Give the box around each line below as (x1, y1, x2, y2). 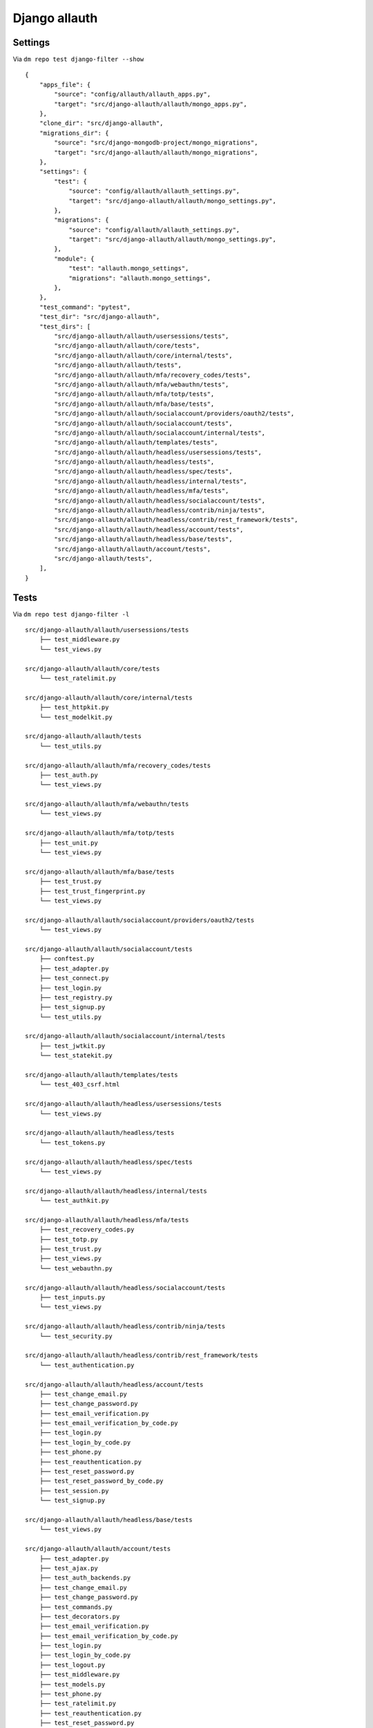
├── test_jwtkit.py (39, 1042, 106, 1050)
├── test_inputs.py (39, 1293, 106, 1302)
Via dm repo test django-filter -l (12, 610, 130, 618)
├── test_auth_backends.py (39, 1574, 131, 1582)
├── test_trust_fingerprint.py (39, 887, 146, 895)
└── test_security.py (39, 1332, 113, 1340)
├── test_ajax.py (39, 1564, 98, 1572)
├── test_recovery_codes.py (39, 1225, 135, 1234)
